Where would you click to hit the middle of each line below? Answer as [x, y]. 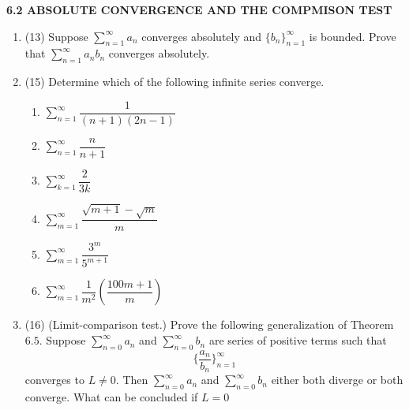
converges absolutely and [202, 36]
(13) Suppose [56, 36]
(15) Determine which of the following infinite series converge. [174, 82]
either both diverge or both [337, 380]
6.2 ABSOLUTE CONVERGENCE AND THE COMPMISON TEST [199, 9]
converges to [54, 380]
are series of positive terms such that [298, 340]
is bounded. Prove [353, 36]
